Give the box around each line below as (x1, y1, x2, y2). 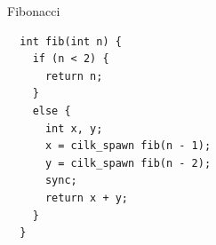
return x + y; (44, 191, 129, 204)
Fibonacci (7, 2, 60, 20)
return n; (44, 69, 103, 83)
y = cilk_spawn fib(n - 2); (44, 156, 212, 170)
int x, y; (44, 122, 103, 135)
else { (32, 104, 71, 117)
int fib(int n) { (20, 35, 122, 48)
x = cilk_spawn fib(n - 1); (44, 139, 212, 153)
